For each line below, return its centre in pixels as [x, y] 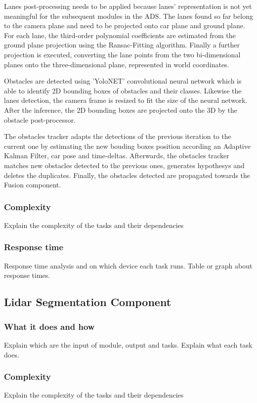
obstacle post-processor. [40, 119]
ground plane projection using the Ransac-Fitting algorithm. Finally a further [122, 45]
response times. [27, 275]
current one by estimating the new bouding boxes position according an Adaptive [127, 146]
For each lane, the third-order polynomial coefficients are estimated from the [120, 35]
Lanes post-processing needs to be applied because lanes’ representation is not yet [128, 6]
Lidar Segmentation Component [88, 302]
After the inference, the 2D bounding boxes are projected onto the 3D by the [121, 110]
